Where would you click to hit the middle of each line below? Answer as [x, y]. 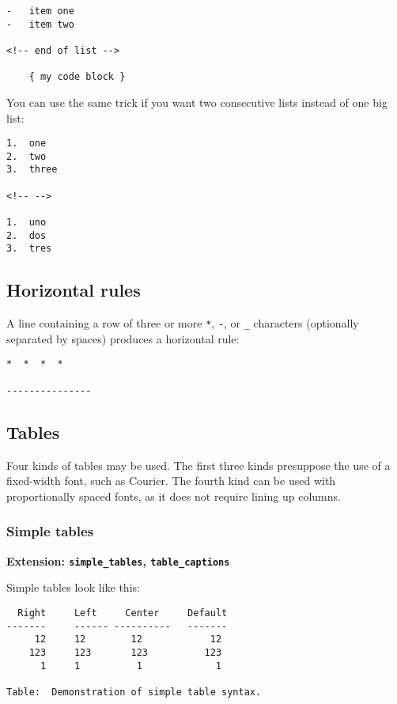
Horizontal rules [74, 290]
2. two [26, 156]
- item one [40, 11]
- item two [40, 24]
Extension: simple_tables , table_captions [118, 560]
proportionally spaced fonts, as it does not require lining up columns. [174, 496]
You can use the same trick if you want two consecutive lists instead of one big [197, 102]
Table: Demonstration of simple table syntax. [134, 692]
